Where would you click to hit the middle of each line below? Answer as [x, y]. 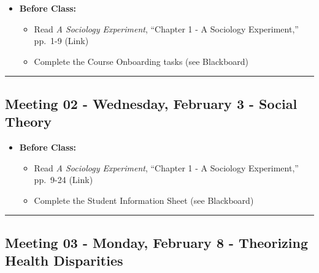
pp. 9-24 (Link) [63, 180]
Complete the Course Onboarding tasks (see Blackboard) [141, 61]
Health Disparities [64, 260]
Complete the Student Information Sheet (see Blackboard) [144, 200]
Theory [29, 122]
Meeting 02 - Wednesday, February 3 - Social [151, 103]
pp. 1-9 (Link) [61, 41]
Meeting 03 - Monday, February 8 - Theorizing [157, 242]
